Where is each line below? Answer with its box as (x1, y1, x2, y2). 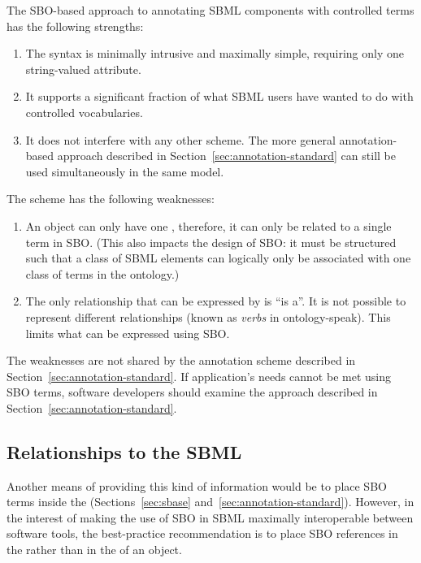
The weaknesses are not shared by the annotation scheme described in (7, 352, 356, 369)
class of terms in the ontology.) (25, 265, 180, 282)
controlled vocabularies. (25, 103, 143, 120)
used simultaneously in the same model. (25, 162, 224, 180)
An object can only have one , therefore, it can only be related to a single (25, 217, 392, 234)
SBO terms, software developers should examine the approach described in (7, 383, 378, 401)
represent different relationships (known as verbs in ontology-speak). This (25, 308, 391, 325)
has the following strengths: (7, 17, 144, 34)
